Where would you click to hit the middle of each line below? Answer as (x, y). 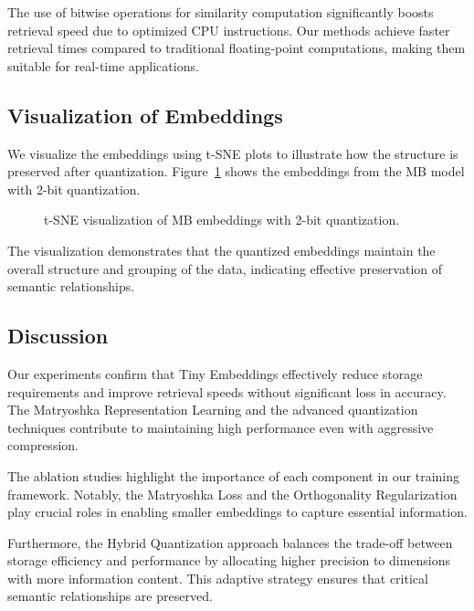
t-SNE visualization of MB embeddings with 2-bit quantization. (222, 220)
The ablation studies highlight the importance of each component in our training (233, 475)
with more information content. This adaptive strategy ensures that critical (218, 578)
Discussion (58, 336)
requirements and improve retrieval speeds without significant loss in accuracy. (227, 391)
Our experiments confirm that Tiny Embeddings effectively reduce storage (215, 373)
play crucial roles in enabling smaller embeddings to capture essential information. (237, 512)
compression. (43, 445)
